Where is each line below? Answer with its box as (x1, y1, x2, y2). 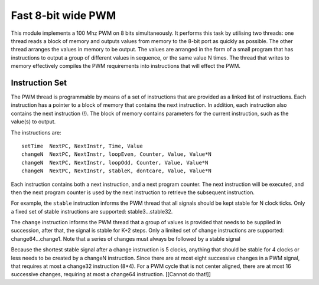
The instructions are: (11, 129, 61, 136)
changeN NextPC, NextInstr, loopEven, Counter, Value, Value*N (21, 151, 212, 158)
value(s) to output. (11, 118, 56, 125)
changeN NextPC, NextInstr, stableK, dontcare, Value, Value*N (21, 168, 212, 174)
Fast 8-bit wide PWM (11, 9, 116, 22)
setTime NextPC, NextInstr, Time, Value (21, 142, 143, 149)
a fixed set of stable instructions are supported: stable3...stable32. (11, 208, 173, 215)
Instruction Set (11, 77, 67, 88)
